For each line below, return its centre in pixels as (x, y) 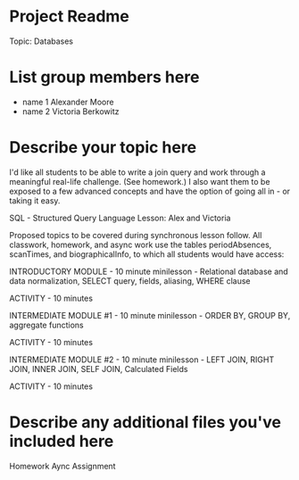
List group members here (104, 77)
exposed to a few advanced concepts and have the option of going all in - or (150, 191)
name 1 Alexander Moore (68, 102)
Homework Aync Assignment (62, 466)
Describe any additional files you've (145, 422)
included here (62, 441)
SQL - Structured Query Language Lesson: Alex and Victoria (120, 218)
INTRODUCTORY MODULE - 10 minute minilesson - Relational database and (149, 271)
